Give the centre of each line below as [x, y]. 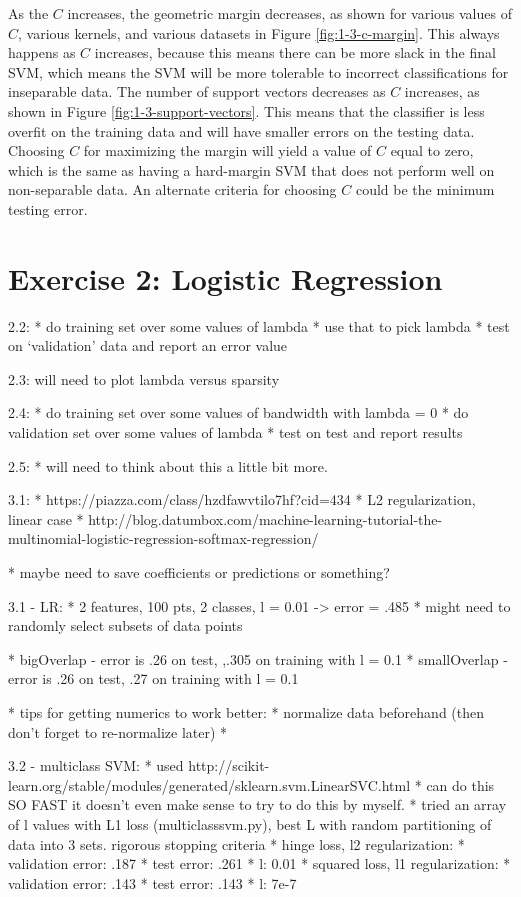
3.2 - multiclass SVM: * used [96, 765]
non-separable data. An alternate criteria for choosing [172, 189]
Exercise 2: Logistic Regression [225, 277]
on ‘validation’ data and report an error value [148, 345]
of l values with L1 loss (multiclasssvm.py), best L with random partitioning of [250, 823]
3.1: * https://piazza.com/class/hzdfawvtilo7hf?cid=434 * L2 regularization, [242, 499]
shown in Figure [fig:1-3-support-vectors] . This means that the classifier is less [246, 110]
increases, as [442, 91]
